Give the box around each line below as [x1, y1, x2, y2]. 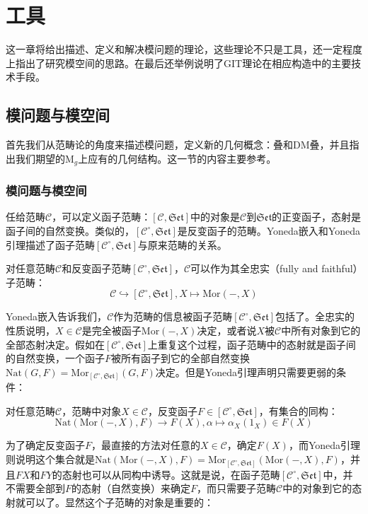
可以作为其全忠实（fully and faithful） [190, 261, 358, 276]
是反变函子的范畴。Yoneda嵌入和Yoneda [177, 223, 360, 238]
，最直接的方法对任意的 [91, 438, 201, 452]
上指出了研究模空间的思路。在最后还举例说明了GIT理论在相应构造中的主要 [6, 55, 352, 70]
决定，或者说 [197, 322, 257, 337]
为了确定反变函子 [6, 438, 85, 452]
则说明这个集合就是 [6, 452, 95, 467]
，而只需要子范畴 [197, 481, 277, 496]
